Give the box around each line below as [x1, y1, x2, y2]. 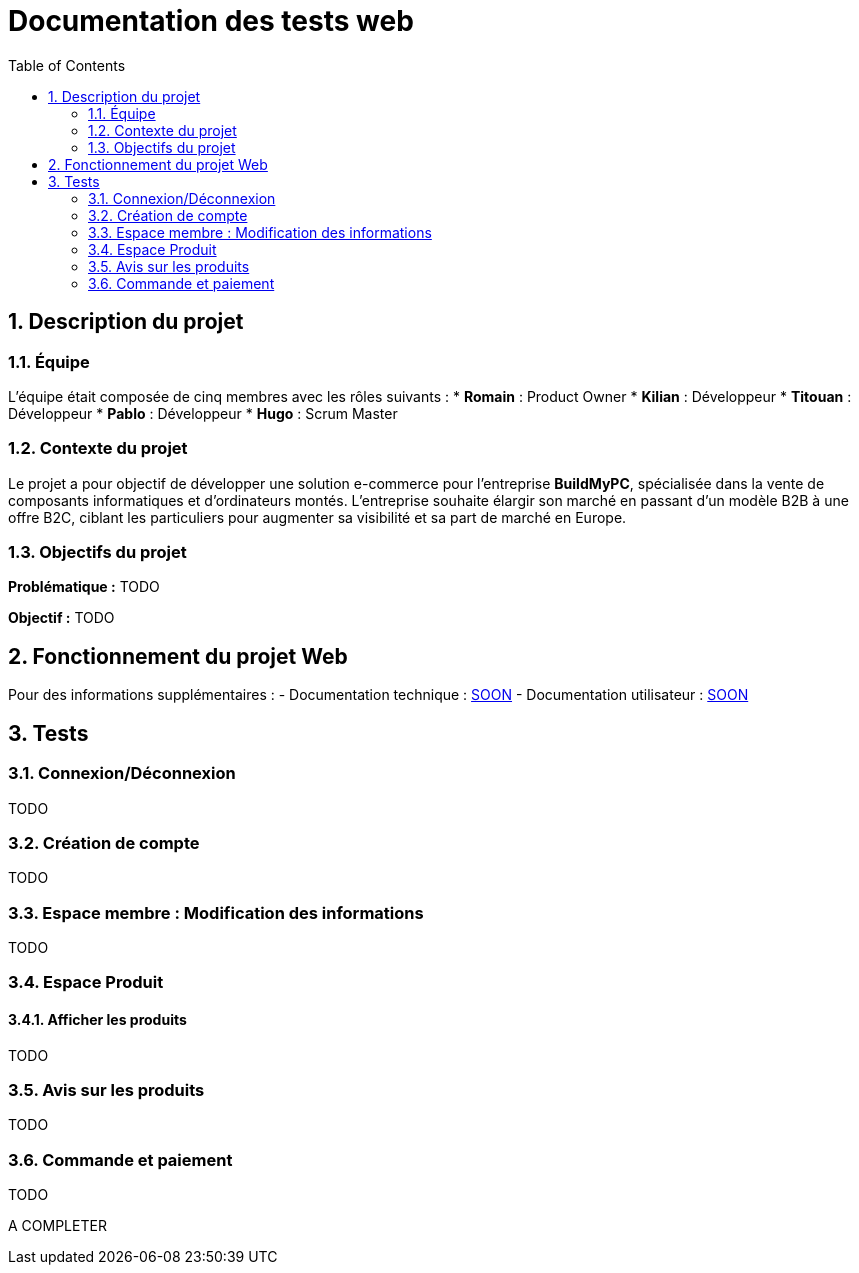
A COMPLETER [8, 1217, 107, 1235]
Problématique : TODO [8, 578, 160, 596]
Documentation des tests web [8, 4, 414, 38]
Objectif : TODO [8, 609, 115, 627]
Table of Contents [8, 56, 126, 74]
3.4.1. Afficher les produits [8, 1011, 187, 1029]
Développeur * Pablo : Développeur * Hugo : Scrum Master [8, 404, 398, 422]
